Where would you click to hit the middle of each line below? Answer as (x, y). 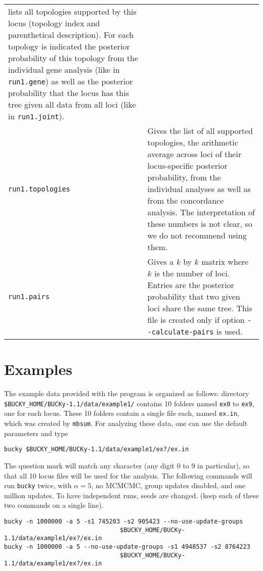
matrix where (225, 261)
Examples (38, 369)
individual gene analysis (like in (64, 69)
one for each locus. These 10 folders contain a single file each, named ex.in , (122, 413)
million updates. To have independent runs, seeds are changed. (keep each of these (131, 495)
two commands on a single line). (54, 505)
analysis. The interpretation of (201, 212)
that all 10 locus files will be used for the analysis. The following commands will (128, 475)
